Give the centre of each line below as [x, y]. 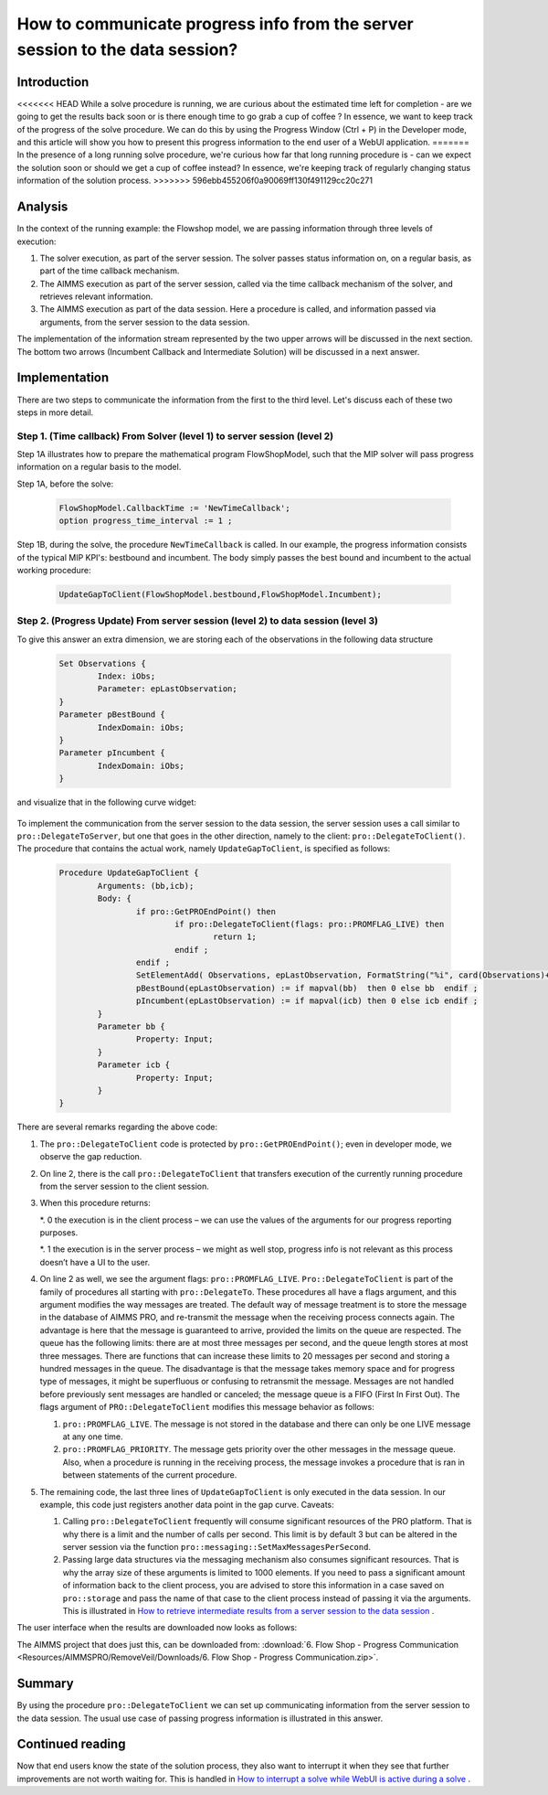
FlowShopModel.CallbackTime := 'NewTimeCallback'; [175, 508]
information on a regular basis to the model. [99, 467]
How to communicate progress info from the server [216, 24]
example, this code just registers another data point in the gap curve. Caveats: [187, 1504]
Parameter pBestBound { [112, 715]
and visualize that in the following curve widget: [106, 802]
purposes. [59, 1233]
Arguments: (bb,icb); [146, 886]
